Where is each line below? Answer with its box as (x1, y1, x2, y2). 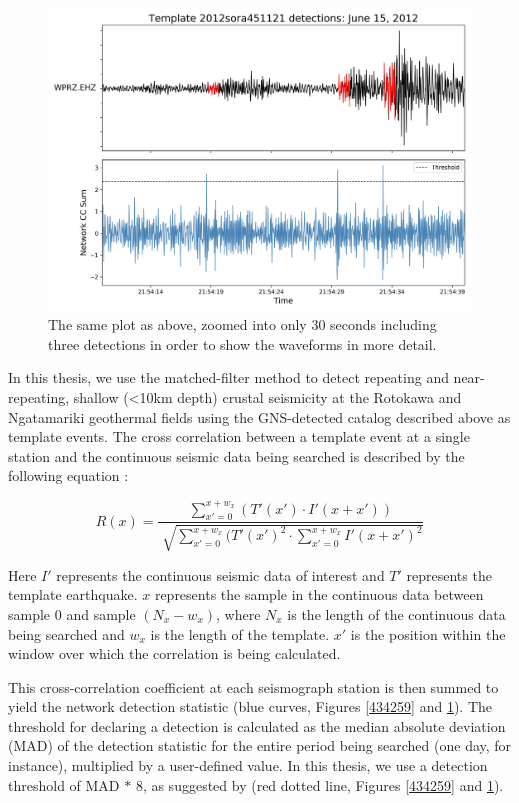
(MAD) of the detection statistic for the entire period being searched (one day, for (8, 735, 512, 756)
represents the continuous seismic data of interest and (56, 564, 385, 585)
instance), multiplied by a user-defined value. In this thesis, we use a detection (8, 755, 488, 776)
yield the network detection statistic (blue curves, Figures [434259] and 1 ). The (8, 696, 493, 717)
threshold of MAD (8, 774, 120, 795)
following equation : (8, 465, 129, 486)
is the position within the (350, 623, 506, 644)
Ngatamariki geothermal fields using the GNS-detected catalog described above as (8, 406, 511, 427)
